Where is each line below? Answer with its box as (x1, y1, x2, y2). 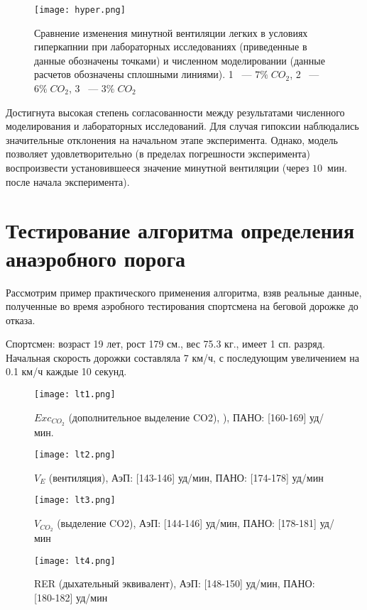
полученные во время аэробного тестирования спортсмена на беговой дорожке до (6, 299, 358, 314)
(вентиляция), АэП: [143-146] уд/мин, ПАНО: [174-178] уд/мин (48, 470, 324, 484)
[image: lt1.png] (34, 389, 116, 400)
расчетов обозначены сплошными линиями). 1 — (34, 67, 252, 82)
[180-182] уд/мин (34, 589, 108, 604)
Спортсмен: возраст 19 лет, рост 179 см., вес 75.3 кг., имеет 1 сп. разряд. (6, 336, 325, 351)
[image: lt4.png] (34, 555, 116, 566)
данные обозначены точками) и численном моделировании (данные (34, 52, 325, 67)
